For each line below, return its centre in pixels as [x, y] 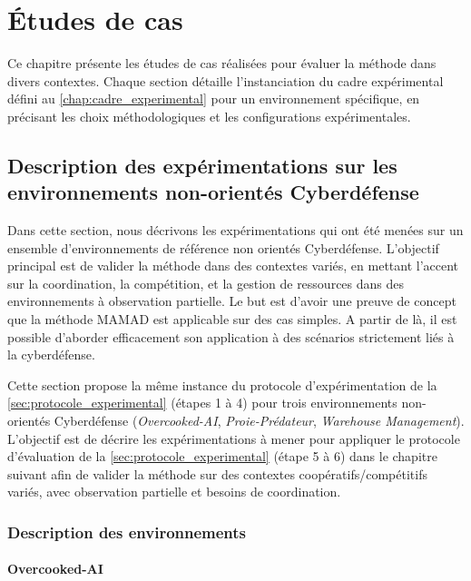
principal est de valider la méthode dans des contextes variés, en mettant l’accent [233, 266]
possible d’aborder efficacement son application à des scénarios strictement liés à [231, 336]
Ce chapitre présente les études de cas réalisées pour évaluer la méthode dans [222, 63]
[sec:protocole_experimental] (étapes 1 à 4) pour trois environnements [202, 403]
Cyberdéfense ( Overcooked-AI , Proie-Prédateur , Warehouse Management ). [259, 421]
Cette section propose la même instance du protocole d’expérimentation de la [222, 384]
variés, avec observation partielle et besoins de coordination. [174, 492]
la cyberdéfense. [51, 355]
